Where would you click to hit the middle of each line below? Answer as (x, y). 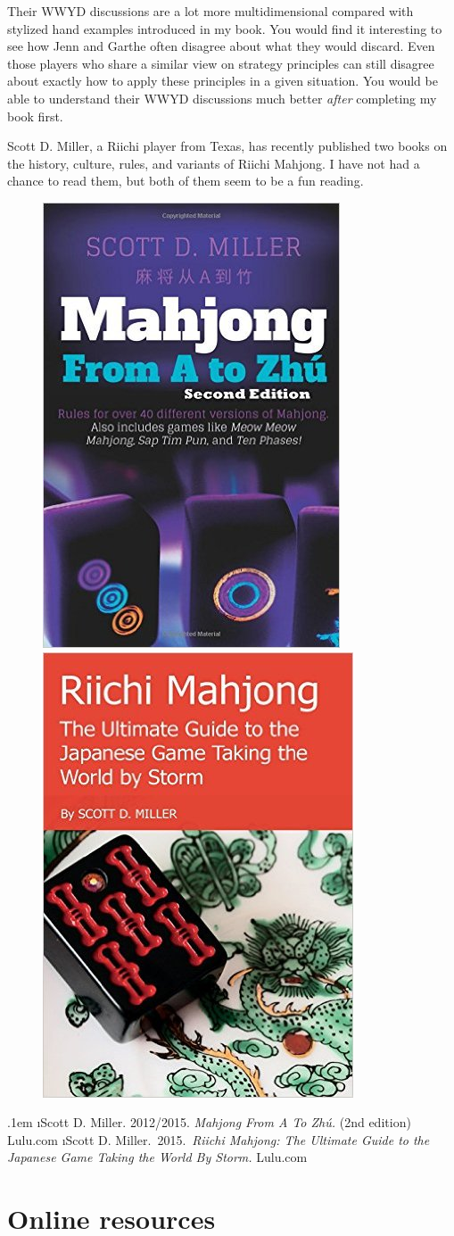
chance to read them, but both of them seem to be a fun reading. (186, 181)
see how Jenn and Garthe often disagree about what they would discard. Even (221, 46)
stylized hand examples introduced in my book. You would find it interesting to (225, 28)
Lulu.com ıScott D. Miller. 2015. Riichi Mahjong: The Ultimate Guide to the (219, 1139)
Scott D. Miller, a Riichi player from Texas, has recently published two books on (227, 146)
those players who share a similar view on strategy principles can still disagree (221, 63)
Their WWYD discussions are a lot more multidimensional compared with (210, 11)
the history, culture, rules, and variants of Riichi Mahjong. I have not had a (214, 163)
